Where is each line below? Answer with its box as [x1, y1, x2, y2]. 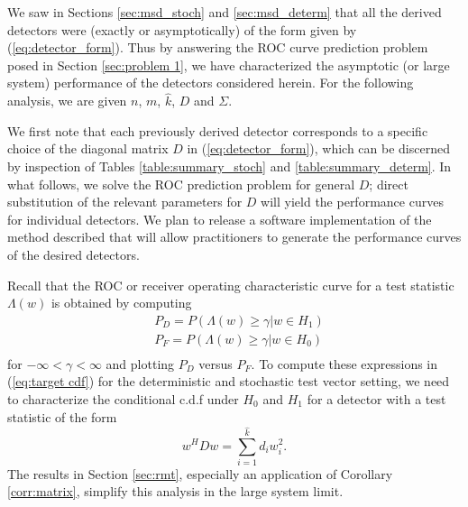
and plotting [106, 354, 175, 373]
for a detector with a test [307, 390, 446, 408]
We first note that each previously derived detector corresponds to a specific [7, 121, 428, 140]
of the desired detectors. [7, 244, 140, 263]
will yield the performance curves [261, 192, 444, 211]
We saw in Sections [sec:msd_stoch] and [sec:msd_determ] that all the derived [7, 3, 442, 21]
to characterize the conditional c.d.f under [7, 390, 239, 408]
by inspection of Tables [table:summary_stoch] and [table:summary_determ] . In [7, 156, 452, 175]
